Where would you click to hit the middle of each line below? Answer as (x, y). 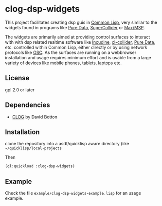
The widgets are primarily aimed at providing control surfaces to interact (78, 37)
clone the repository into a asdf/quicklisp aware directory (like (67, 144)
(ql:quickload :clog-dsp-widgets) (40, 166)
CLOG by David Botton (35, 117)
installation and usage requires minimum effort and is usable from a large (78, 57)
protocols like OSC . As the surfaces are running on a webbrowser (71, 52)
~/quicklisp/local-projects (34, 148)
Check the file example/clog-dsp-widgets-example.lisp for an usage (73, 193)
